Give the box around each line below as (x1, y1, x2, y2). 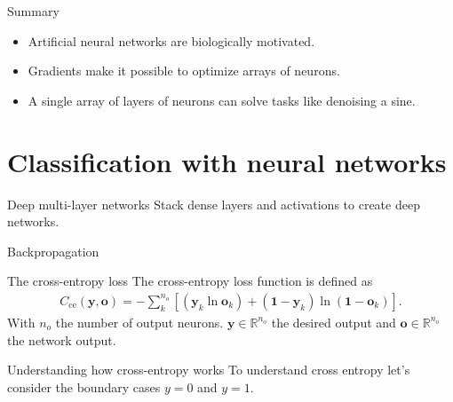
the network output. (7, 330, 116, 349)
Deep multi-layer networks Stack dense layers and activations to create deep (7, 194, 420, 213)
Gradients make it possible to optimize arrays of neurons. (28, 61, 340, 80)
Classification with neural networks (7, 143, 447, 179)
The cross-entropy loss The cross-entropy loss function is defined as (7, 272, 373, 290)
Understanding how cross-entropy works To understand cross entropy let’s (7, 360, 410, 379)
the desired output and (271, 312, 396, 331)
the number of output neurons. (55, 312, 224, 331)
